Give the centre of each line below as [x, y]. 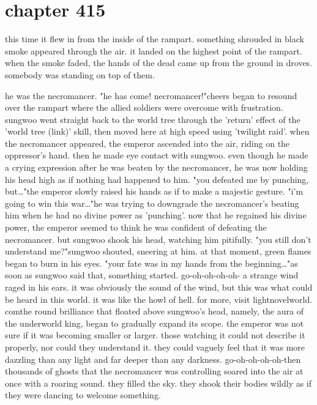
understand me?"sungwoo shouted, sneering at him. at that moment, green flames [158, 251]
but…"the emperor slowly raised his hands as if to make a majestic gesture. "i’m [154, 191]
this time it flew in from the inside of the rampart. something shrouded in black [155, 39]
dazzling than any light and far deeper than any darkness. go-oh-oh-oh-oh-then [153, 359]
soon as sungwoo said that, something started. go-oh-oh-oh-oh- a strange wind [152, 275]
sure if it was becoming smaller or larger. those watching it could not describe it [155, 335]
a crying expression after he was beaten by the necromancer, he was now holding [156, 167]
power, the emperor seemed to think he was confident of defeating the [136, 227]
